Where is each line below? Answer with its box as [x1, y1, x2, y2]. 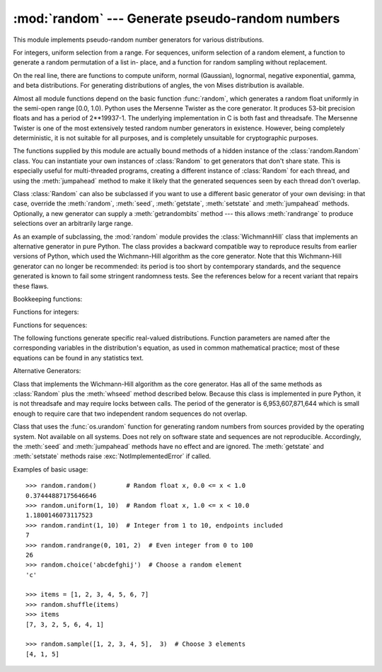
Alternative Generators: [13, 367, 81, 375]
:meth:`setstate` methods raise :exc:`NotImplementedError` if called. [13, 452, 212, 460]
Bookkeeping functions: [13, 295, 83, 303]
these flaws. [13, 282, 49, 290]
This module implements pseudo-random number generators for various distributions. [13, 35, 265, 44]
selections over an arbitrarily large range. [13, 220, 134, 228]
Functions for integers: [13, 308, 79, 317]
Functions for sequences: [13, 321, 88, 329]
